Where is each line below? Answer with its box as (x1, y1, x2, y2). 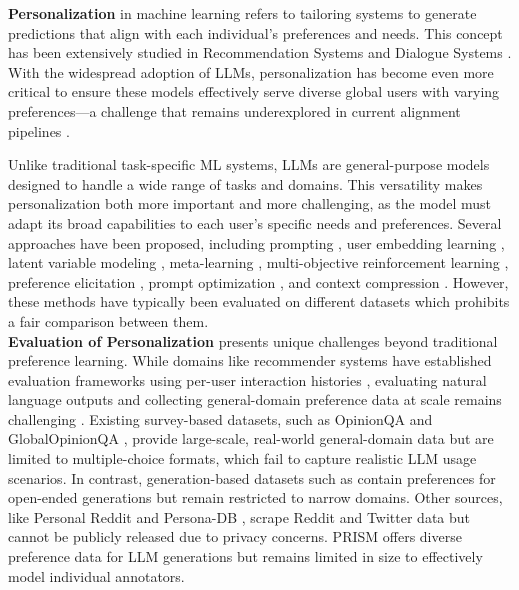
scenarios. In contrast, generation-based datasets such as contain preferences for (8, 467, 496, 488)
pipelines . (8, 120, 70, 141)
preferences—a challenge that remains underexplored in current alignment (8, 100, 461, 121)
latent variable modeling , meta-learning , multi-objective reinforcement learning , (8, 252, 509, 273)
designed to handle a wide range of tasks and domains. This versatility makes (8, 173, 483, 194)
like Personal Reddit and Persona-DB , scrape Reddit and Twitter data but (8, 506, 471, 527)
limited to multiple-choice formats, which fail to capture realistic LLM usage (8, 448, 477, 469)
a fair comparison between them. (8, 310, 209, 331)
